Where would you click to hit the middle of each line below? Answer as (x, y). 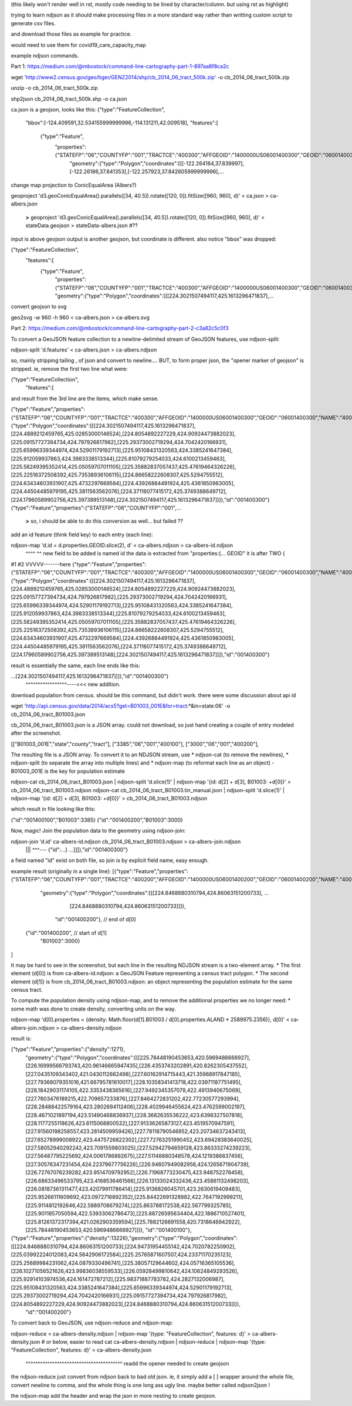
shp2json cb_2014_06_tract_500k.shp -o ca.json (69, 99)
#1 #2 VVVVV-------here (41, 564)
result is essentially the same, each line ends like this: (75, 665)
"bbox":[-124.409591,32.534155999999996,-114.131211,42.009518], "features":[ (122, 123)
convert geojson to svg (39, 307)
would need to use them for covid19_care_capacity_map (78, 45)
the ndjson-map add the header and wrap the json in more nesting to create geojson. (114, 1396)
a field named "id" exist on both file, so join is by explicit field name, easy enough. (110, 860)
